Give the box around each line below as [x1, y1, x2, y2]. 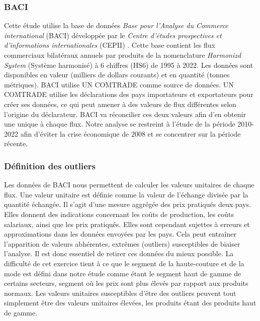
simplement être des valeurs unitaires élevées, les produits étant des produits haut [4, 297, 256, 308]
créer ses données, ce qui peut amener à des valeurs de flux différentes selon [4, 98, 236, 109]
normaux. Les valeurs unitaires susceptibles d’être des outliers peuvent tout [4, 287, 236, 298]
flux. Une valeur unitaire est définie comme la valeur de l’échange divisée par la [4, 189, 248, 199]
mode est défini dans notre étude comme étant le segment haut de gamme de [4, 268, 241, 278]
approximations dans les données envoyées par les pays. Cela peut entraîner [4, 229, 236, 239]
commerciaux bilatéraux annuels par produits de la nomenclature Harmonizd [4, 50, 241, 60]
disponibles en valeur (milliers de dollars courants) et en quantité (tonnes [4, 69, 230, 80]
